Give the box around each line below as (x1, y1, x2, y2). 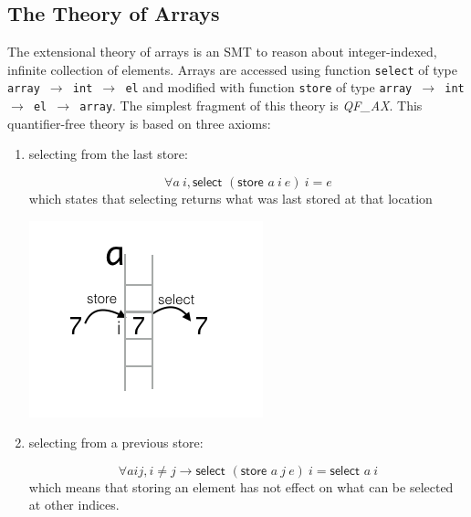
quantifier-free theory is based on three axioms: (7, 113, 271, 132)
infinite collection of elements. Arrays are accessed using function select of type (7, 59, 457, 79)
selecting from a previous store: (28, 433, 204, 452)
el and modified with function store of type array (125, 78, 413, 97)
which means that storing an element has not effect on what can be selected (28, 477, 454, 496)
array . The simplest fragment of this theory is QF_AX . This (79, 96, 423, 115)
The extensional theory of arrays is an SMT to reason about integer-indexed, (7, 42, 437, 61)
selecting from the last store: (28, 144, 188, 164)
